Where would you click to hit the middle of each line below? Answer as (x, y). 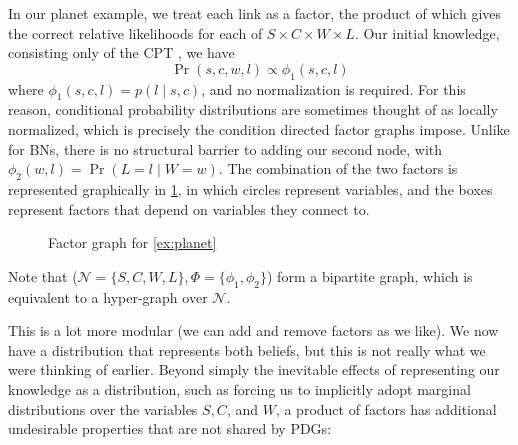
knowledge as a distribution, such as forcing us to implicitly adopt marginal (239, 388)
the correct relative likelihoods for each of (135, 32)
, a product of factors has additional (386, 408)
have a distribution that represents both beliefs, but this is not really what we (247, 349)
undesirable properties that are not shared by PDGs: (170, 428)
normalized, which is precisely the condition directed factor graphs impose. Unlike (259, 128)
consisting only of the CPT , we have (121, 52)
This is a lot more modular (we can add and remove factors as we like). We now (253, 330)
